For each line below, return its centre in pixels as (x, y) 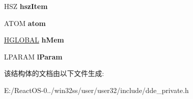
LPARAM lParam (33, 56)
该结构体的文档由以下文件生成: (54, 73)
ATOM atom (25, 23)
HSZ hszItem (26, 6)
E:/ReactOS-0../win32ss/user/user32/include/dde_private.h (96, 90)
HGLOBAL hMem (34, 40)
